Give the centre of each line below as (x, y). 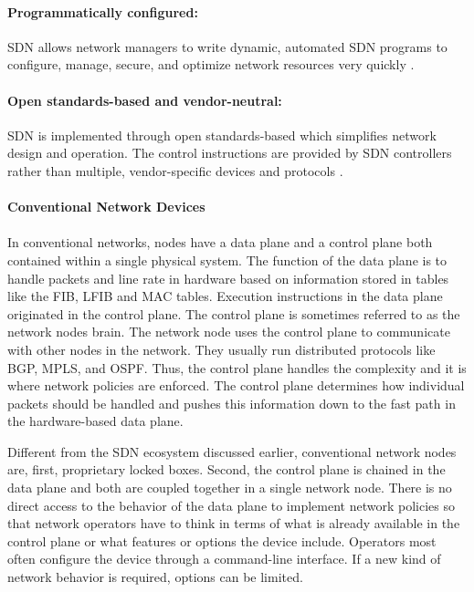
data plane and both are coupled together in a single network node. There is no (230, 488)
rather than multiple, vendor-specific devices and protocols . (175, 170)
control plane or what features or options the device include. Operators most (222, 540)
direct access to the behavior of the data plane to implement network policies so (231, 505)
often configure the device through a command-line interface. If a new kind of (224, 559)
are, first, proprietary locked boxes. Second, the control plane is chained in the (226, 469)
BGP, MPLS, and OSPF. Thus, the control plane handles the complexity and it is (237, 367)
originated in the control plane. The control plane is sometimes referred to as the (234, 313)
